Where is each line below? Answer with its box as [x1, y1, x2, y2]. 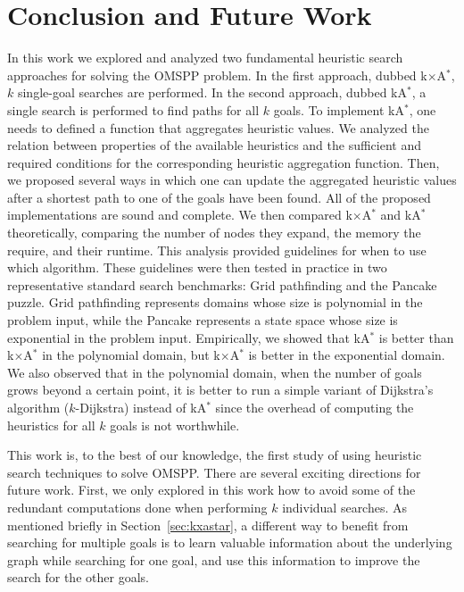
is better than [378, 328, 454, 346]
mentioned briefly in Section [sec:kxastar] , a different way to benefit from [7, 515, 409, 534]
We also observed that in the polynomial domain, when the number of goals [7, 363, 422, 381]
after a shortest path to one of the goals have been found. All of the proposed [7, 188, 431, 206]
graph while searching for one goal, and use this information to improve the [7, 550, 420, 569]
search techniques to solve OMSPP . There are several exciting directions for [7, 463, 421, 481]
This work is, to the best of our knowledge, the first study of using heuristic [7, 446, 422, 464]
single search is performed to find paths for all [7, 100, 260, 119]
